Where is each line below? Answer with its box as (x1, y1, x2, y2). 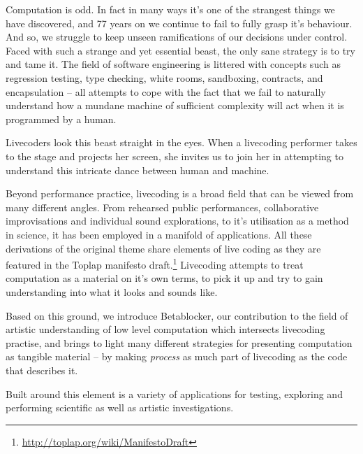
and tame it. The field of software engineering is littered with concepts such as (6, 57, 341, 71)
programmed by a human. (6, 111, 117, 126)
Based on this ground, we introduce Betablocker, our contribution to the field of (6, 308, 348, 322)
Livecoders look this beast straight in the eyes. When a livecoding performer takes (6, 135, 357, 150)
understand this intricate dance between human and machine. (6, 162, 269, 177)
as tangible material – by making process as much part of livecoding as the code (6, 349, 348, 364)
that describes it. (6, 362, 78, 377)
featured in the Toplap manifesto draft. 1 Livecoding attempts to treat (6, 255, 304, 271)
